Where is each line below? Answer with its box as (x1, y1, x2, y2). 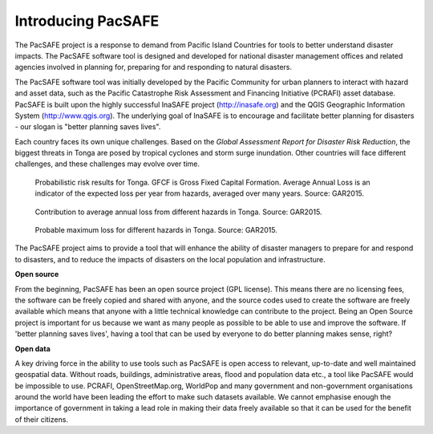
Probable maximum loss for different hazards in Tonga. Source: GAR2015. (34, 225, 278, 235)
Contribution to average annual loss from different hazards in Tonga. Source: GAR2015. (34, 207, 322, 217)
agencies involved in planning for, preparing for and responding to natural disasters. (14, 63, 293, 72)
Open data (14, 343, 51, 353)
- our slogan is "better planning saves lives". (14, 122, 161, 132)
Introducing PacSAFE (14, 12, 160, 30)
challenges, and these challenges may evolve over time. (14, 159, 200, 168)
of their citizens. (14, 414, 68, 424)
